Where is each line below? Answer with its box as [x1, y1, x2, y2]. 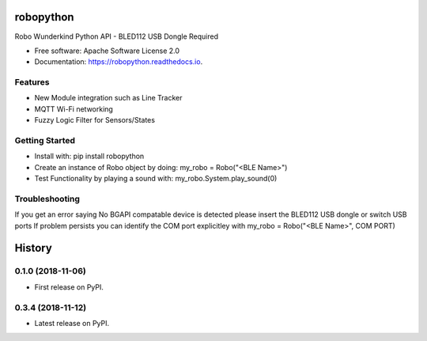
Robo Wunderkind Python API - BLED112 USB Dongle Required [14, 32, 219, 41]
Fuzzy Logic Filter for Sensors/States [34, 116, 156, 125]
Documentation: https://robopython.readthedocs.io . [34, 57, 203, 66]
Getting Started [14, 135, 75, 146]
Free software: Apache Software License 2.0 [34, 46, 180, 55]
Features [14, 77, 50, 88]
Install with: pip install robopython [34, 151, 145, 161]
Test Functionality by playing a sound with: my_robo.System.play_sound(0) [34, 174, 278, 184]
